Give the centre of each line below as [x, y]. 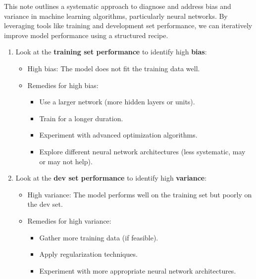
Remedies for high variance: [69, 220]
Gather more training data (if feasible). [99, 237]
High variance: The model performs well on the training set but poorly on [140, 194]
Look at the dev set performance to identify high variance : [111, 178]
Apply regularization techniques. [88, 254]
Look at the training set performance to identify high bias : [111, 52]
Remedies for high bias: [63, 85]
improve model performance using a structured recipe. [86, 35]
